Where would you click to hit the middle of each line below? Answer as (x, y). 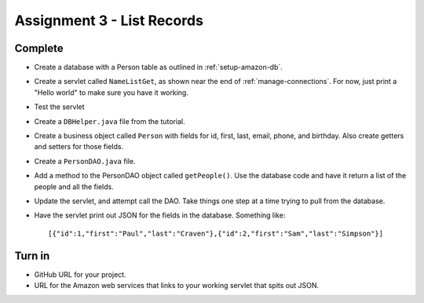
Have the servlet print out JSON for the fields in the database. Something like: (160, 215)
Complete (39, 48)
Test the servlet (60, 107)
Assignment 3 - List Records (109, 20)
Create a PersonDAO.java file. (85, 161)
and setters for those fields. (79, 147)
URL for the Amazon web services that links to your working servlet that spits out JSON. (177, 286)
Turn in (32, 256)
